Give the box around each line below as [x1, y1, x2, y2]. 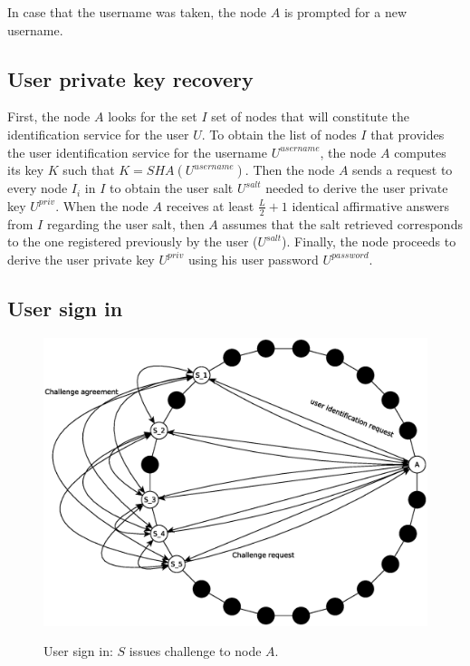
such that [62, 160, 115, 179]
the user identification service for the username [7, 142, 267, 161]
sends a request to [352, 160, 453, 179]
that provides [370, 124, 445, 143]
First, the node [7, 107, 91, 126]
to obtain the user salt [109, 179, 234, 198]
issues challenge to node [129, 642, 262, 661]
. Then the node [245, 160, 335, 179]
